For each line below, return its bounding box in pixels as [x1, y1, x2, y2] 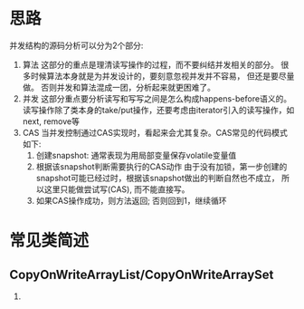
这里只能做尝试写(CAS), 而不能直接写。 [43, 183, 190, 195]
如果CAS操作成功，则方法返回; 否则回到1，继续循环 [35, 195, 228, 206]
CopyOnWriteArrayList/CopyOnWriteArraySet [9, 266, 274, 282]
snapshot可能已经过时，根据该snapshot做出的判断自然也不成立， [35, 172, 280, 183]
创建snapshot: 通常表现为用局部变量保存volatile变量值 [35, 150, 237, 160]
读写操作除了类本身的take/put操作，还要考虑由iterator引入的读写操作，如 [22, 104, 295, 115]
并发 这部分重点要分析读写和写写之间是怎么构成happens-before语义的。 [22, 92, 292, 104]
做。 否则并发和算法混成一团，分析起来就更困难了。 [22, 82, 215, 92]
